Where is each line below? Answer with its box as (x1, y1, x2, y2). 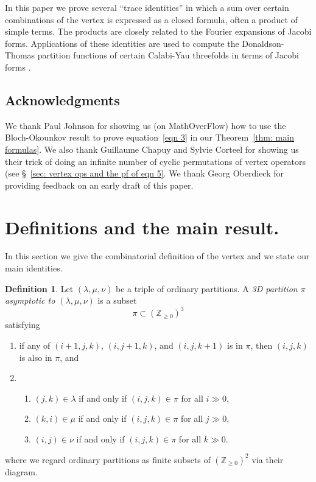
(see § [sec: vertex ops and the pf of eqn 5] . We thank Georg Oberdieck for (5, 167, 284, 180)
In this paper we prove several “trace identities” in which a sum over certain (5, 1, 289, 13)
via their (251, 453, 284, 466)
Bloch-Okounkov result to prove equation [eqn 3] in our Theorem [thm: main (5, 131, 294, 144)
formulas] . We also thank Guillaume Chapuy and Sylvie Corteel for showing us (5, 142, 299, 155)
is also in (19, 351, 52, 363)
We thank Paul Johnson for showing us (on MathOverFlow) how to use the (5, 119, 286, 131)
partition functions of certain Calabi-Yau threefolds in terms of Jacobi (37, 49, 299, 61)
